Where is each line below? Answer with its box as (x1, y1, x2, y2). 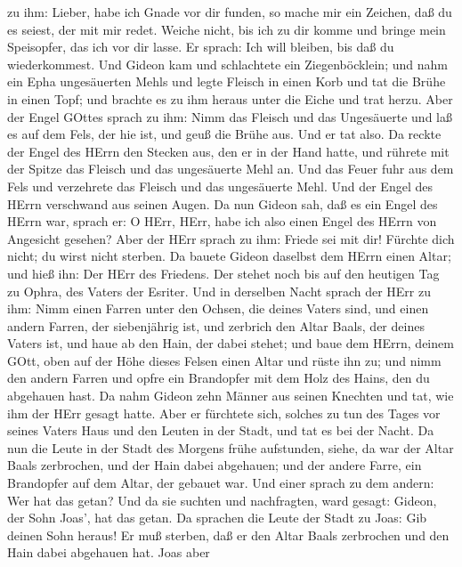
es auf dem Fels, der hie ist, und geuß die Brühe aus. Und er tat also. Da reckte (7, 125, 442, 143)
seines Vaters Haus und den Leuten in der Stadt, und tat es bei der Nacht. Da (7, 421, 434, 440)
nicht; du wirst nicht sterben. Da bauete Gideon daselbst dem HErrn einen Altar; (7, 247, 451, 265)
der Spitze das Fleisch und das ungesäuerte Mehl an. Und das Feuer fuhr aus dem (7, 159, 454, 178)
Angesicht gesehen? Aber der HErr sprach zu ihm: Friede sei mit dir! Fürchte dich (7, 229, 455, 247)
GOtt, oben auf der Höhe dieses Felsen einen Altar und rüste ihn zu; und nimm (7, 351, 442, 369)
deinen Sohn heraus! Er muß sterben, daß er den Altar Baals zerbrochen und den (7, 525, 450, 544)
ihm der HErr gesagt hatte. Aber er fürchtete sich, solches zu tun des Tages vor (7, 403, 441, 422)
